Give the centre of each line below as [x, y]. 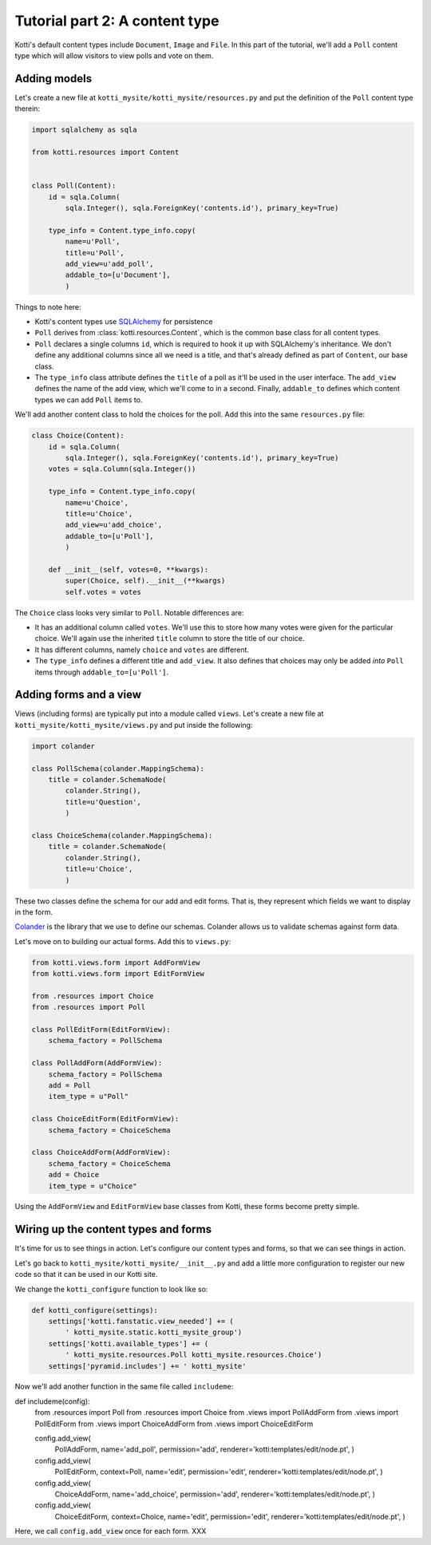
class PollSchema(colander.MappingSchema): [118, 769]
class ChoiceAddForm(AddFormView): [101, 1152]
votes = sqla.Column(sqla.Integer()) [122, 469]
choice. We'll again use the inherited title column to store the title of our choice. [170, 638]
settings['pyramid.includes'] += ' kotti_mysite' [147, 1366]
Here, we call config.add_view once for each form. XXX [111, 1531]
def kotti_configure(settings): [95, 1310]
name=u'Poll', [93, 242]
